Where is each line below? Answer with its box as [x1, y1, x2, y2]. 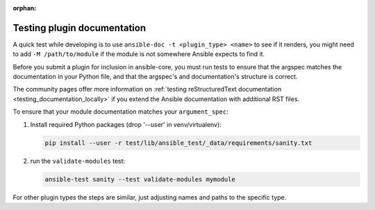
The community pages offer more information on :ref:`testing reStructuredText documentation [12, 85, 282, 94]
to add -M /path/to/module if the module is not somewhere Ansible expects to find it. [12, 50, 265, 58]
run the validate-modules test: [30, 157, 126, 165]
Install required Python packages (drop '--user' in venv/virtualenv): [30, 120, 222, 128]
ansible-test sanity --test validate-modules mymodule [44, 175, 235, 183]
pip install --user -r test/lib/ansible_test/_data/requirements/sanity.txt [44, 139, 312, 147]
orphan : [12, 4, 37, 12]
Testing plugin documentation [12, 21, 146, 34]
